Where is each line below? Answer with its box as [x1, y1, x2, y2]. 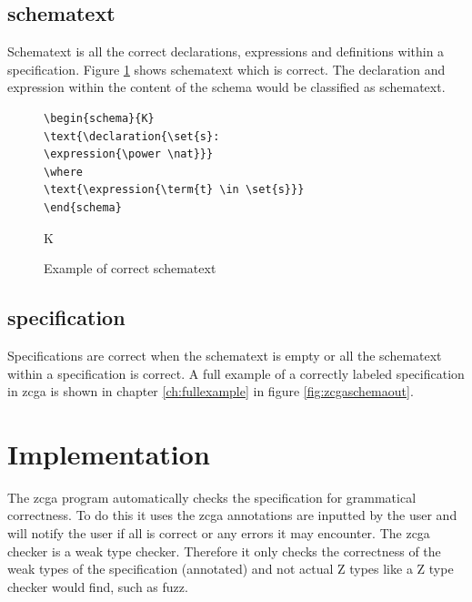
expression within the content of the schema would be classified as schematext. [7, 77, 446, 97]
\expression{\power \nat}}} [44, 148, 214, 161]
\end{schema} [44, 200, 122, 214]
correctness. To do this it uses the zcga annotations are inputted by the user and [7, 505, 457, 525]
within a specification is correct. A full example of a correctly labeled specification [7, 363, 465, 383]
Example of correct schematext [44, 259, 216, 278]
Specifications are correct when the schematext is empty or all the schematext [7, 345, 442, 364]
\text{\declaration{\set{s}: [44, 129, 220, 143]
